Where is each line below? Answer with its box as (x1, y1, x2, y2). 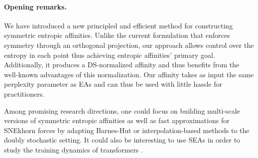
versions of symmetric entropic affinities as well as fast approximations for (4, 115, 230, 126)
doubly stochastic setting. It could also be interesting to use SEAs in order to (4, 135, 241, 145)
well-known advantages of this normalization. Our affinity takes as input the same (4, 69, 254, 79)
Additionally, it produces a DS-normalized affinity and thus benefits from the (4, 59, 240, 70)
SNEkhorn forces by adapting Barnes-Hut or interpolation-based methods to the (4, 125, 250, 135)
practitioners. (4, 88, 45, 99)
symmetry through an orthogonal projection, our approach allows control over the (4, 39, 254, 50)
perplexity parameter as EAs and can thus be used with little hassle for (4, 79, 222, 89)
